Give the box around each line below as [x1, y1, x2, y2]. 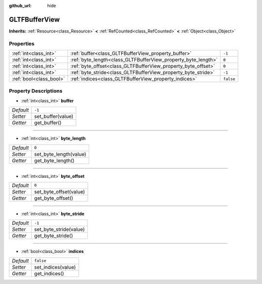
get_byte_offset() [34, 194, 73, 201]
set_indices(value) [34, 264, 76, 270]
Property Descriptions [9, 88, 63, 95]
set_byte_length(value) [34, 151, 87, 158]
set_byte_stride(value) [34, 226, 85, 233]
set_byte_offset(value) [34, 188, 85, 195]
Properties [9, 40, 35, 47]
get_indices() [34, 270, 64, 277]
